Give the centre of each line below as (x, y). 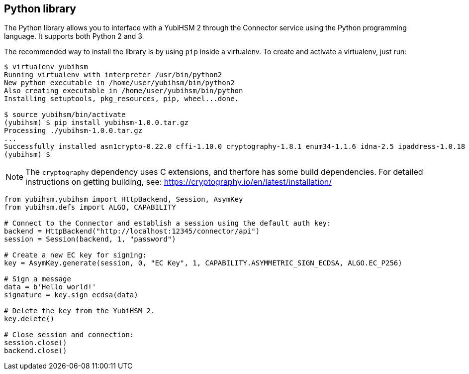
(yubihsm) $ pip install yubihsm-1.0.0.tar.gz (96, 123)
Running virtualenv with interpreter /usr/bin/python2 (113, 75)
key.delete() (29, 319)
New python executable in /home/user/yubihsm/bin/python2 (119, 83)
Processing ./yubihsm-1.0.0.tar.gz (73, 131)
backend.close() (36, 351)
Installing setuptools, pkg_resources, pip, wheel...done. (122, 99)
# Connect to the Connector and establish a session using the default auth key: (168, 223)
